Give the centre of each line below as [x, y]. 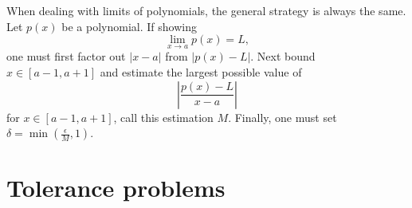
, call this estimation [163, 117]
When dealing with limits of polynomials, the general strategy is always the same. [206, 10]
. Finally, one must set [283, 117]
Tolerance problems [116, 188]
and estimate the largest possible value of [201, 72]
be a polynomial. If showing [129, 26]
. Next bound [283, 56]
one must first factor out [66, 56]
